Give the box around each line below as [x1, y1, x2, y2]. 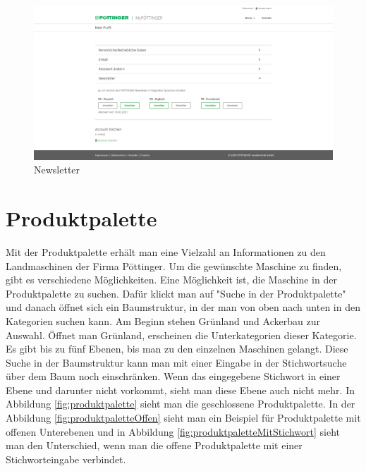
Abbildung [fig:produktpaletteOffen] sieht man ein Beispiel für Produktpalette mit [6, 410, 361, 425]
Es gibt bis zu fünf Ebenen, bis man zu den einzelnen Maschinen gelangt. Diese [6, 341, 348, 356]
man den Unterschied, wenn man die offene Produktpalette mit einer [6, 438, 303, 453]
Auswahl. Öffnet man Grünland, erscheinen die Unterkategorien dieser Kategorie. [6, 327, 357, 342]
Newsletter [34, 162, 80, 177]
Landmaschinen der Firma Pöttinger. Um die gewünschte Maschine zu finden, [6, 258, 342, 273]
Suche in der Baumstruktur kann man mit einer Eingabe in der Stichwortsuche [6, 355, 347, 369]
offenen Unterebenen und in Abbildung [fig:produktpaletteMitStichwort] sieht [6, 424, 340, 439]
